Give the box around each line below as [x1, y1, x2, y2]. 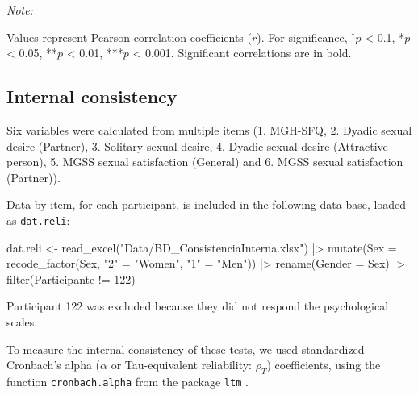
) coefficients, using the [266, 356, 381, 373]
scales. [6, 313, 38, 330]
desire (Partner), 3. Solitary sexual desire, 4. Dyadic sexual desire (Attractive [6, 137, 388, 154]
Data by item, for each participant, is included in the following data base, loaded [6, 196, 407, 213]
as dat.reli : [6, 211, 70, 228]
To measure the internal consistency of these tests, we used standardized [6, 340, 365, 357]
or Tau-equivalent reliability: [111, 356, 252, 373]
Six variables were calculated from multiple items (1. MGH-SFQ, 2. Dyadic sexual [6, 121, 412, 138]
